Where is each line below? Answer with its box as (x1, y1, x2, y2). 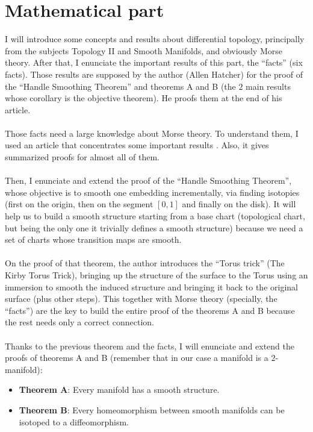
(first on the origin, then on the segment (5, 198, 153, 210)
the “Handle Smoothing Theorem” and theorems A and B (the (5, 80, 236, 92)
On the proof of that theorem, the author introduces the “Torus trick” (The (5, 257, 285, 269)
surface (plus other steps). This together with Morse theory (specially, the (5, 292, 277, 305)
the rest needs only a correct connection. (5, 316, 154, 328)
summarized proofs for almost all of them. (5, 151, 160, 163)
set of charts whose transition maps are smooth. (5, 233, 182, 246)
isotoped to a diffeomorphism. (19, 415, 129, 428)
